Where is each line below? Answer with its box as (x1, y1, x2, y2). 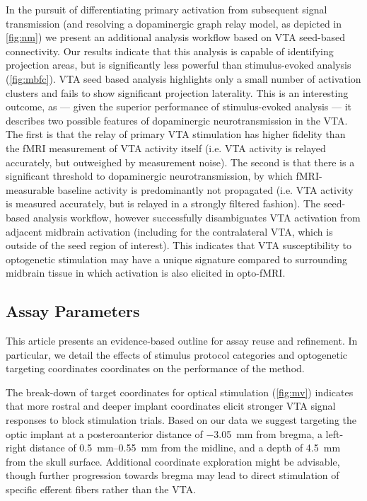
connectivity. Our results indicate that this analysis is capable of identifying (6, 43, 334, 58)
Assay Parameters (6, 300, 140, 322)
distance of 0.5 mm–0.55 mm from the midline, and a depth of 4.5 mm (29, 440, 341, 455)
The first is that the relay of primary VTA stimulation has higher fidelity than (6, 127, 346, 142)
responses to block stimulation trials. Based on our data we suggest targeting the (6, 413, 356, 427)
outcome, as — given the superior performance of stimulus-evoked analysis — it (6, 99, 352, 114)
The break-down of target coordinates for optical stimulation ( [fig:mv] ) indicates (6, 384, 354, 399)
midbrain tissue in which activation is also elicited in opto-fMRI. (6, 265, 286, 280)
